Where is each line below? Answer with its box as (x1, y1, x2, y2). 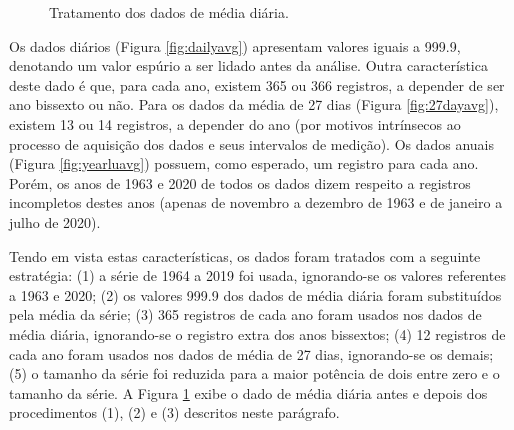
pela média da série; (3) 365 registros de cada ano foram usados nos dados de (9, 304, 482, 325)
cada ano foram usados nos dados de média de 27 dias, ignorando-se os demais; (9, 343, 494, 364)
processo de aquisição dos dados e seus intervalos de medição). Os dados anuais (9, 133, 495, 154)
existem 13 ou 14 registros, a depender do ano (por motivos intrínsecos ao (9, 113, 461, 134)
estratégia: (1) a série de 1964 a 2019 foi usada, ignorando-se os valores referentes (9, 265, 506, 286)
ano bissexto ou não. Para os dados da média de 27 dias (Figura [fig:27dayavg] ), (9, 94, 499, 115)
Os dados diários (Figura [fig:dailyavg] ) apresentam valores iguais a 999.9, (9, 35, 461, 56)
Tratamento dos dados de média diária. (49, 2, 289, 22)
